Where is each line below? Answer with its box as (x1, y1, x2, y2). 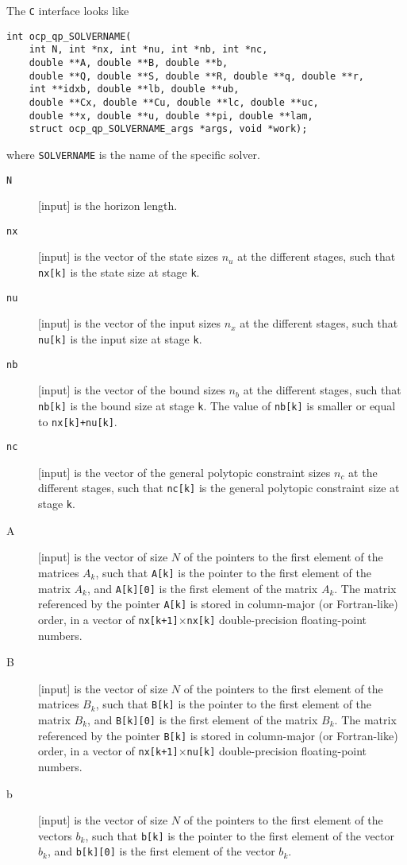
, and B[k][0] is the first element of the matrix (87, 712, 318, 727)
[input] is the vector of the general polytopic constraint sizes (38, 464, 331, 480)
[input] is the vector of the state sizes (38, 248, 219, 265)
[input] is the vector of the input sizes (38, 315, 221, 332)
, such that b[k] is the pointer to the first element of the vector (85, 827, 394, 844)
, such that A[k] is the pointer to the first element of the (95, 564, 371, 580)
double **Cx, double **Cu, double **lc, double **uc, (29, 96, 319, 108)
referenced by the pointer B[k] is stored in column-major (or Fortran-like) (38, 727, 398, 743)
